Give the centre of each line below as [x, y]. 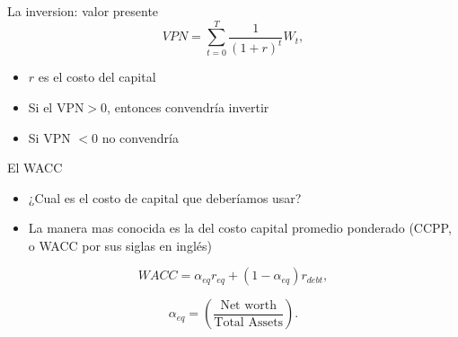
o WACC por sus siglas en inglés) [120, 245]
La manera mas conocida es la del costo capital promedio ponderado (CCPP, [240, 228]
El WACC [35, 168]
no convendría [140, 137]
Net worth [249, 306]
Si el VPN [56, 106]
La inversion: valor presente [83, 11]
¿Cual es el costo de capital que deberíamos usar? [165, 197]
